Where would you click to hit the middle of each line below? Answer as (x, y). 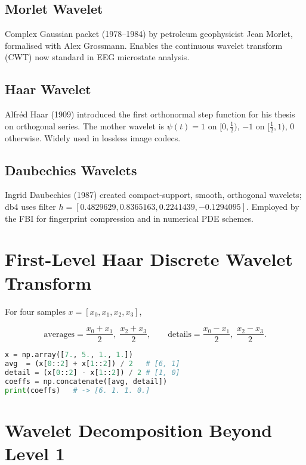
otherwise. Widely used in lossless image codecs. (93, 137)
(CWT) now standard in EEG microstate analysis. (97, 57)
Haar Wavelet (48, 89)
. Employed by (273, 206)
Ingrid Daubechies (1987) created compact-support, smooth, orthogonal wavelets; (153, 195)
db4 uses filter (30, 206)
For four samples (35, 311)
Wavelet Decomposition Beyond (139, 430)
